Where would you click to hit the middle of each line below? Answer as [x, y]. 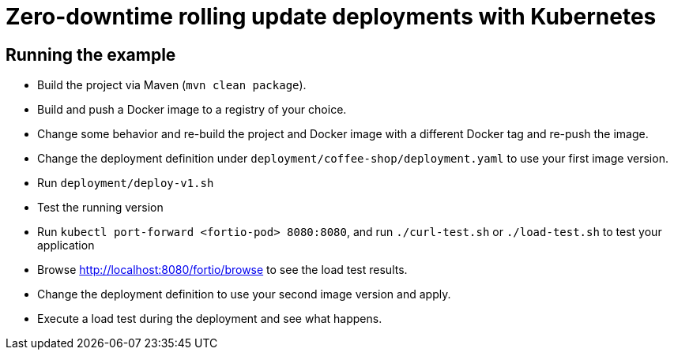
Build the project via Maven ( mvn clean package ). [172, 85]
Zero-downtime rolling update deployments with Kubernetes [331, 17]
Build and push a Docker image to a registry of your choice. [192, 110]
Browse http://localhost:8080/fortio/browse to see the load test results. [222, 270]
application [66, 245]
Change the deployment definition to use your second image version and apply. [244, 294]
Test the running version [100, 208]
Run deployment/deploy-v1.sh [126, 183]
